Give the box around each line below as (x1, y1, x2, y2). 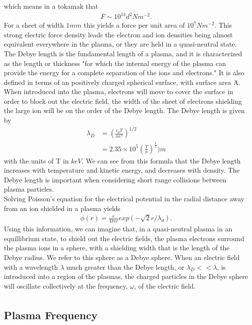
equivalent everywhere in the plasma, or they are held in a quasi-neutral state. (4, 39, 237, 49)
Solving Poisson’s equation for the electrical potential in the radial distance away (4, 193, 245, 203)
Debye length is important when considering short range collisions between (4, 174, 226, 184)
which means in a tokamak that (4, 1, 99, 11)
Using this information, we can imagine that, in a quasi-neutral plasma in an (4, 224, 233, 234)
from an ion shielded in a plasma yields (4, 203, 120, 213)
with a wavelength (4, 261, 58, 272)
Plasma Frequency (4, 308, 98, 323)
